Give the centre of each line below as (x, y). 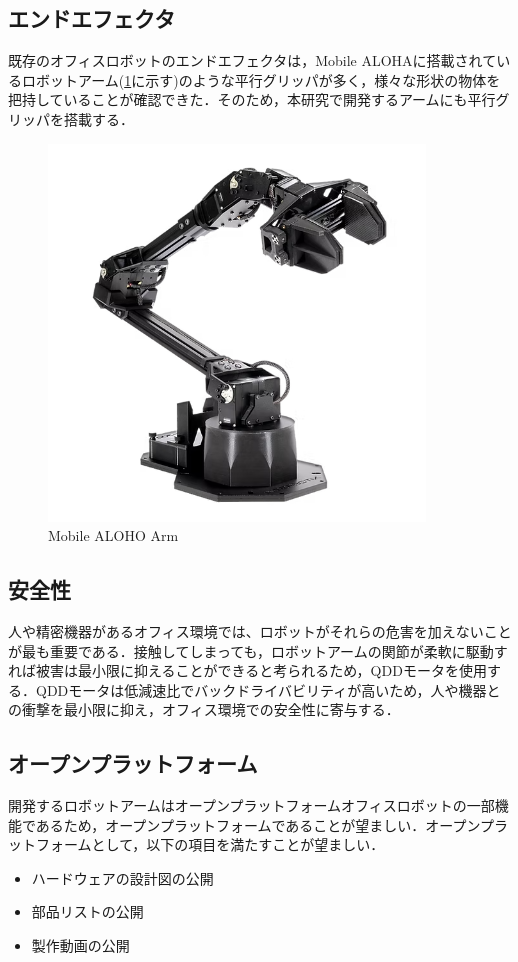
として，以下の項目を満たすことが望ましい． (238, 844)
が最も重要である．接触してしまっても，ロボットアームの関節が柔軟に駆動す (258, 650)
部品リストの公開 (87, 911)
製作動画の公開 (80, 945)
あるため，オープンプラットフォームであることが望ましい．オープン (258, 824)
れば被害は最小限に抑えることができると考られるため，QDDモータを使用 (247, 670)
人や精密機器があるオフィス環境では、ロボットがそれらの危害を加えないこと (260, 630)
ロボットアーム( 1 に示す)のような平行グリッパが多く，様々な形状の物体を (261, 79)
